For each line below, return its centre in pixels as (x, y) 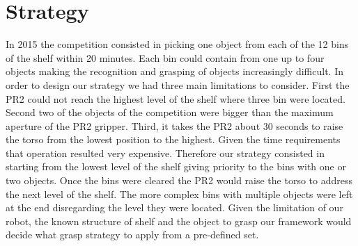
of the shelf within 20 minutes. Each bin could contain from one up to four (165, 57)
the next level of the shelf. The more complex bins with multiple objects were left (179, 194)
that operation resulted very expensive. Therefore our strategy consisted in (165, 153)
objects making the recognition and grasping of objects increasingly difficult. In (175, 71)
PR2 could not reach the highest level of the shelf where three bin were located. (176, 98)
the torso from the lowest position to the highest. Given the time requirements (173, 139)
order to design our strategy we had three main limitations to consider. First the (178, 84)
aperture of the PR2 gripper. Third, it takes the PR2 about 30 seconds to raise (174, 125)
